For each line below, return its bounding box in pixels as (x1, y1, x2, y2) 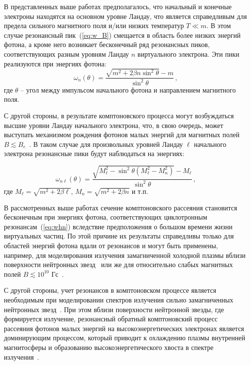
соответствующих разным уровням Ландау (4, 48, 129, 59)
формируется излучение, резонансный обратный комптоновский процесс (4, 314, 218, 324)
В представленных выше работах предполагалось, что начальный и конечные (4, 1, 232, 11)
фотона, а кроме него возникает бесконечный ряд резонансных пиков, (4, 39, 210, 49)
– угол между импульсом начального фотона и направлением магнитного (20, 84, 236, 95)
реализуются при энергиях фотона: (4, 58, 107, 68)
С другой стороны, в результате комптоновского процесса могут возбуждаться (4, 111, 234, 121)
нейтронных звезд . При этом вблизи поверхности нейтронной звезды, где (4, 304, 224, 314)
